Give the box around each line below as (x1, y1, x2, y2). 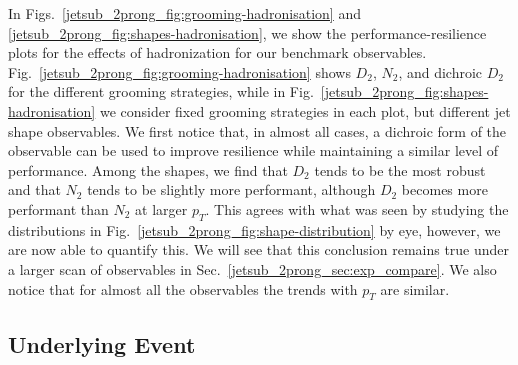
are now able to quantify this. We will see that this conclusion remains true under (8, 239, 510, 260)
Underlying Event (8, 328, 196, 359)
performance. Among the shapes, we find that (8, 159, 288, 180)
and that (8, 179, 61, 200)
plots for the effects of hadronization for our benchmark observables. (8, 42, 427, 63)
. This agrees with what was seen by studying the (205, 198, 509, 219)
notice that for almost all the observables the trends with (8, 278, 358, 299)
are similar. (380, 278, 450, 299)
